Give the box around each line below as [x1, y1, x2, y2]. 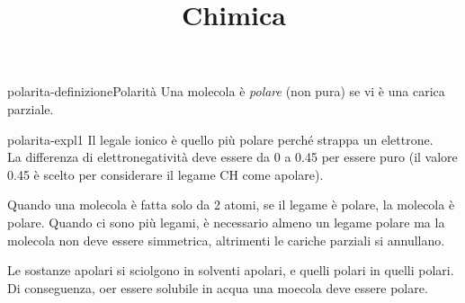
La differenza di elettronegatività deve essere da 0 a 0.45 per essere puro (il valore [7, 147, 458, 166]
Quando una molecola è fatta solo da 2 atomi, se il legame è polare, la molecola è [7, 195, 455, 214]
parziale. [7, 99, 54, 118]
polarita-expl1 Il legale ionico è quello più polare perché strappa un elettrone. [7, 129, 434, 148]
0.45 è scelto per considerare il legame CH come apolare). [7, 165, 324, 183]
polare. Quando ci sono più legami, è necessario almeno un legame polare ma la [7, 212, 445, 231]
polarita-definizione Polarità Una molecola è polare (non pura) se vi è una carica [7, 82, 445, 101]
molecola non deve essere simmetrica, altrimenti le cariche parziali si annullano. [7, 230, 445, 249]
